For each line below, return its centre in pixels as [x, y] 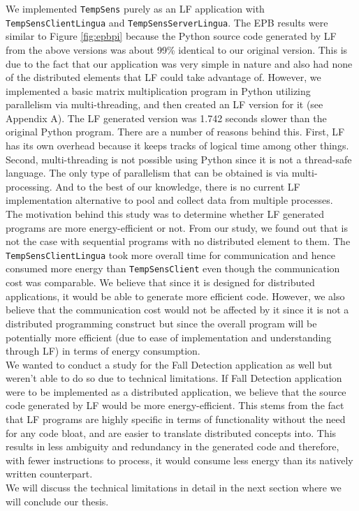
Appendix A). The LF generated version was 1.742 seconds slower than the [166, 118]
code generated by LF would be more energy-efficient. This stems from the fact [175, 405]
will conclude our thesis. [57, 501]
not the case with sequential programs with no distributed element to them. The [178, 241]
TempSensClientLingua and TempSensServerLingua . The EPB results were [167, 22]
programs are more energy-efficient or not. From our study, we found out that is [177, 227]
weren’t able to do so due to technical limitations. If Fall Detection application [174, 378]
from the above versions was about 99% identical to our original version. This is [177, 49]
